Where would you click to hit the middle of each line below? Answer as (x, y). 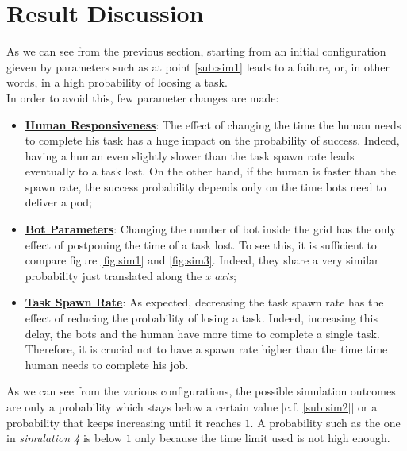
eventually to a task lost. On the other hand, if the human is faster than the (210, 171)
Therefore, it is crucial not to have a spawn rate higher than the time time (206, 349)
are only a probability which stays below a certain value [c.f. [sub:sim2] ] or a (192, 407)
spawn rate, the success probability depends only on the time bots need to (205, 186)
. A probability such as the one (325, 422)
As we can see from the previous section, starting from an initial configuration (196, 51)
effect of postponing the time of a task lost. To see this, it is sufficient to (201, 244)
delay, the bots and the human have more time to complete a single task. (202, 333)
